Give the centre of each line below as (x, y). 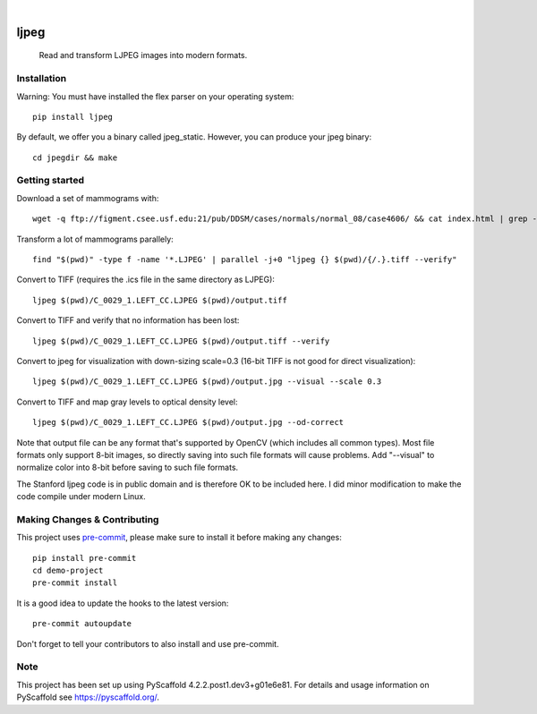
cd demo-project (68, 571)
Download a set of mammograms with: (88, 198)
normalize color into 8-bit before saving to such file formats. (128, 467)
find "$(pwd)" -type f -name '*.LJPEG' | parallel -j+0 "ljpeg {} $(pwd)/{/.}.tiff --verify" (245, 260)
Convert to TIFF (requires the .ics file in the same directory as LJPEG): (145, 280)
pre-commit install (75, 583)
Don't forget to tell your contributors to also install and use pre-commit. (148, 643)
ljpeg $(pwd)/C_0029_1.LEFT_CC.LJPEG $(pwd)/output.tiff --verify (181, 341)
